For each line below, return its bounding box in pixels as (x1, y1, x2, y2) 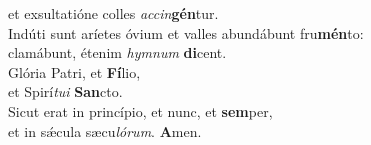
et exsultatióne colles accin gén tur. (8, 3, 219, 23)
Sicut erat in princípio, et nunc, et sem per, (8, 100, 273, 121)
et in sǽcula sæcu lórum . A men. (8, 120, 202, 141)
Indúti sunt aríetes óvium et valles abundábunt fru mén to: (8, 22, 364, 43)
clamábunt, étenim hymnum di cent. (8, 42, 227, 63)
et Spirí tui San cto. (8, 81, 123, 102)
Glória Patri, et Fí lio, (8, 61, 141, 82)
